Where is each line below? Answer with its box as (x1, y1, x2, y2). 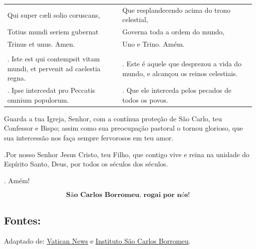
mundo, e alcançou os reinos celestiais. (122, 68, 238, 78)
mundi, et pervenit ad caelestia (7, 63, 101, 73)
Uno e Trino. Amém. (122, 39, 185, 49)
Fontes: (4, 212, 41, 227)
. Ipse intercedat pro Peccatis (7, 85, 96, 95)
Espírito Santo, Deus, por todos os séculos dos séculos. (4, 159, 168, 169)
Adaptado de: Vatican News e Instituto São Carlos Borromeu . (4, 235, 191, 246)
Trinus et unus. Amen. (7, 39, 75, 49)
